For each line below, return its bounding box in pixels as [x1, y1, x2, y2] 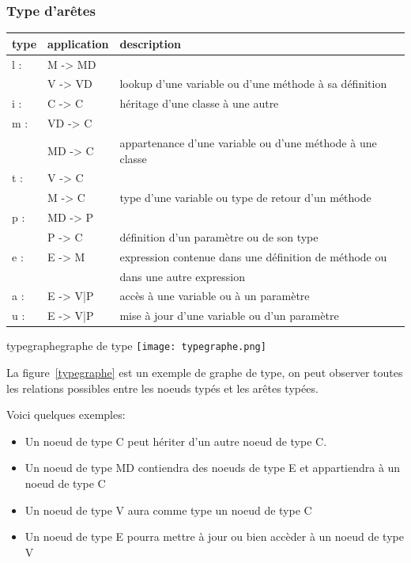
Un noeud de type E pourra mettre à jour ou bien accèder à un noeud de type [25, 528, 404, 545]
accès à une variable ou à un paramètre [119, 287, 310, 304]
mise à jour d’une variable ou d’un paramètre [119, 307, 339, 324]
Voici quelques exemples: [6, 406, 126, 423]
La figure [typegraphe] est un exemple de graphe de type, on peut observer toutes [6, 364, 403, 381]
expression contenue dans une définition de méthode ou [119, 248, 387, 264]
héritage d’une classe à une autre [119, 95, 279, 112]
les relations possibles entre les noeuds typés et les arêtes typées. [6, 379, 319, 396]
